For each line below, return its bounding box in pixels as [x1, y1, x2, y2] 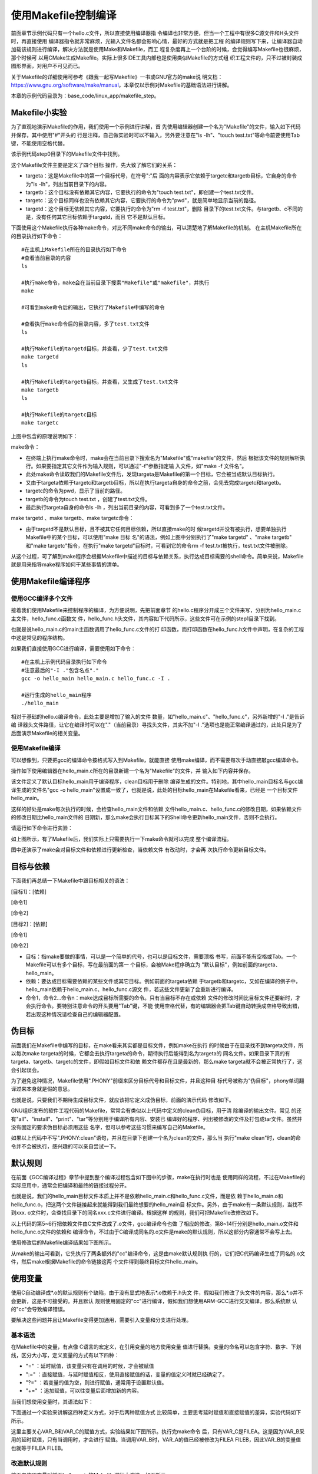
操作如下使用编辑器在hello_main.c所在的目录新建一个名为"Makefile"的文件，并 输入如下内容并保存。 [11, 767, 254, 775]
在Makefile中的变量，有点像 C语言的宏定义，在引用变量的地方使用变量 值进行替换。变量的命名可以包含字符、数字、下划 [11, 1343, 302, 1350]
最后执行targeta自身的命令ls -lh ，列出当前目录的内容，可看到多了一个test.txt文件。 [25, 504, 228, 511]
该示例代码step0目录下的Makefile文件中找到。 [11, 150, 123, 157]
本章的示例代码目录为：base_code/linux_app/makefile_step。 [11, 92, 160, 100]
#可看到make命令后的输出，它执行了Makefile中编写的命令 [21, 304, 165, 311]
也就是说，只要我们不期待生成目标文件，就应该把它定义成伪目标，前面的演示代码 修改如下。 [11, 1096, 234, 1103]
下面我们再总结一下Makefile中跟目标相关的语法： [11, 877, 130, 884]
